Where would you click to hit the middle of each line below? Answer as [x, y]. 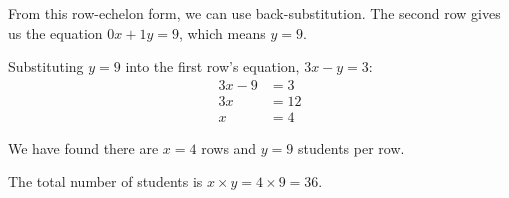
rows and [229, 147]
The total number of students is [105, 181]
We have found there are [83, 147]
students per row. [351, 147]
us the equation [55, 32]
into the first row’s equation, [212, 66]
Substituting [46, 66]
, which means [222, 32]
